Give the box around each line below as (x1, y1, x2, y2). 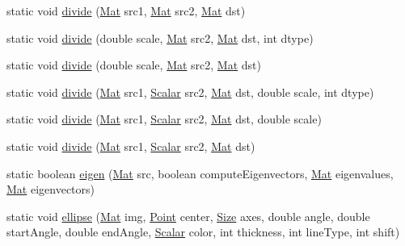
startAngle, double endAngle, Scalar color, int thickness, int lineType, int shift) (6, 223, 400, 240)
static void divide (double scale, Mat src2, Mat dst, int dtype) (6, 29, 314, 46)
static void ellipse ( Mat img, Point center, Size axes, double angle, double (6, 207, 370, 224)
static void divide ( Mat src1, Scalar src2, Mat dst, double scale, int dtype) (6, 83, 374, 100)
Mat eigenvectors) (6, 181, 95, 198)
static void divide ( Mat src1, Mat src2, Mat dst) (6, 2, 246, 19)
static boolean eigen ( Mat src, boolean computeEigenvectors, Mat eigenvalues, (6, 165, 394, 181)
